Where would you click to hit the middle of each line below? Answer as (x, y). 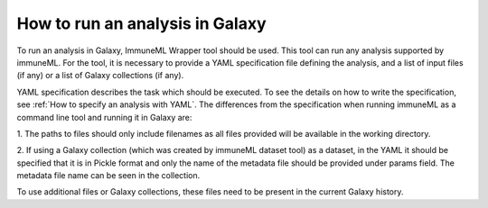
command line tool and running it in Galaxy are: (104, 117)
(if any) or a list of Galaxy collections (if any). (100, 76)
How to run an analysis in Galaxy (141, 23)
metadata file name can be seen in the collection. (108, 176)
